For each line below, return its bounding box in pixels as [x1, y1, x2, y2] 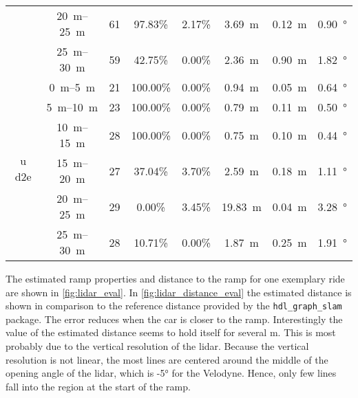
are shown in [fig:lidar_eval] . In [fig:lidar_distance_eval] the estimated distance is [6, 285, 352, 299]
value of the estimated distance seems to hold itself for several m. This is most [6, 325, 336, 340]
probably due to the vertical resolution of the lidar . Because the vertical [6, 339, 309, 353]
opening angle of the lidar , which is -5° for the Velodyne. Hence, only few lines [6, 366, 337, 380]
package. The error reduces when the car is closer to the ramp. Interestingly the [6, 311, 343, 326]
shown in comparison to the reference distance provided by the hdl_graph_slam [6, 298, 342, 313]
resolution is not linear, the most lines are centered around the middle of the [6, 352, 328, 366]
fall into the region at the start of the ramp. [6, 379, 191, 393]
